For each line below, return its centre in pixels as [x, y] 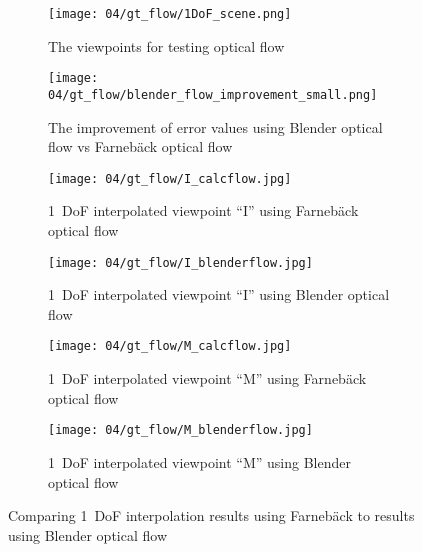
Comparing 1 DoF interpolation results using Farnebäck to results [211, 515]
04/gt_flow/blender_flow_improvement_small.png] [213, 94]
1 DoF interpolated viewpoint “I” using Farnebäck [203, 210]
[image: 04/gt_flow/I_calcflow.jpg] [170, 178]
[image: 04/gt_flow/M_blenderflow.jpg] [180, 430]
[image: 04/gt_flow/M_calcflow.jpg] [170, 346]
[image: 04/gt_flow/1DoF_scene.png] [170, 14]
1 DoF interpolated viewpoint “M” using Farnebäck [207, 378]
